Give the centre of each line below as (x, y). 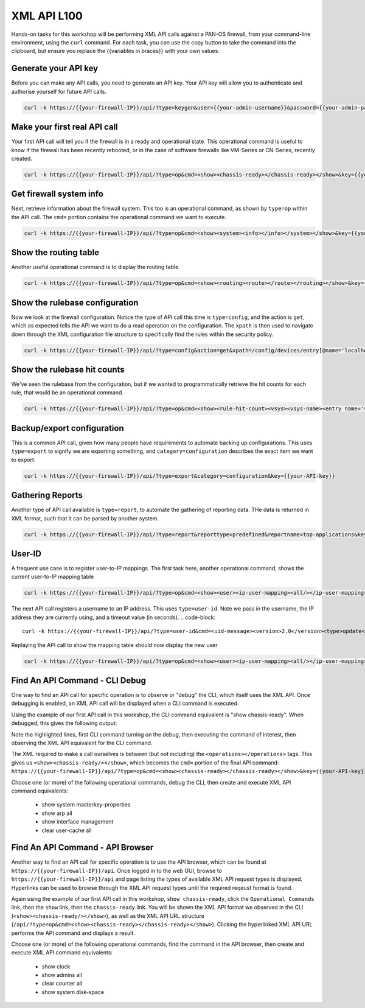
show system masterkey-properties (86, 805)
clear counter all (62, 984)
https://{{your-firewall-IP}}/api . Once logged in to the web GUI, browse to (116, 870)
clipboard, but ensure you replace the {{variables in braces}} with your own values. (116, 51)
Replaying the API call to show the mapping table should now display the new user (115, 645)
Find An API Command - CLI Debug (78, 680)
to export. (23, 460)
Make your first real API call (64, 127)
